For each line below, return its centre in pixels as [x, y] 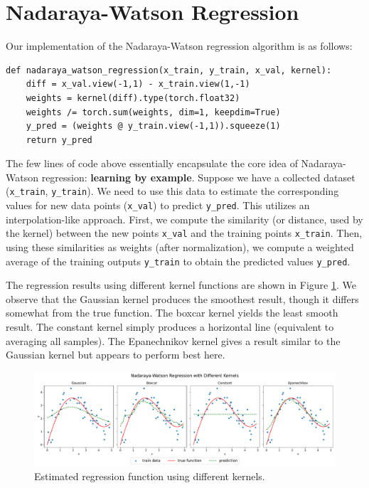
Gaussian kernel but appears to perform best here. [116, 355]
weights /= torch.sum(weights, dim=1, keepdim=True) [153, 112]
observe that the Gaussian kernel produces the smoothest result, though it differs [182, 298]
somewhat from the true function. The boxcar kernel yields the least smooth [172, 313]
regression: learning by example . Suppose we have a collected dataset [198, 177]
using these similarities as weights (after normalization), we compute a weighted [180, 247]
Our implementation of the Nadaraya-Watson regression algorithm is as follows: [179, 46]
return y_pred [59, 140]
